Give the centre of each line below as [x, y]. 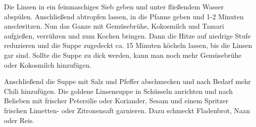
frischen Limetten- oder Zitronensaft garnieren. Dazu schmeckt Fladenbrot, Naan [127, 110]
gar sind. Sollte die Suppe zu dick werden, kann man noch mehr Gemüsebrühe [123, 55]
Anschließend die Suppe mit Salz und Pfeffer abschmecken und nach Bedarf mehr [128, 81]
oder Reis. [19, 120]
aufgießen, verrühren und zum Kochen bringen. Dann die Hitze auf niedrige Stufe [128, 35]
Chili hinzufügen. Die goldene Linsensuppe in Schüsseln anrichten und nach [119, 91]
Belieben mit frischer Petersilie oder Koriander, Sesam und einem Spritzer [116, 101]
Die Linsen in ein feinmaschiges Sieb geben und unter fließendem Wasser [114, 6]
